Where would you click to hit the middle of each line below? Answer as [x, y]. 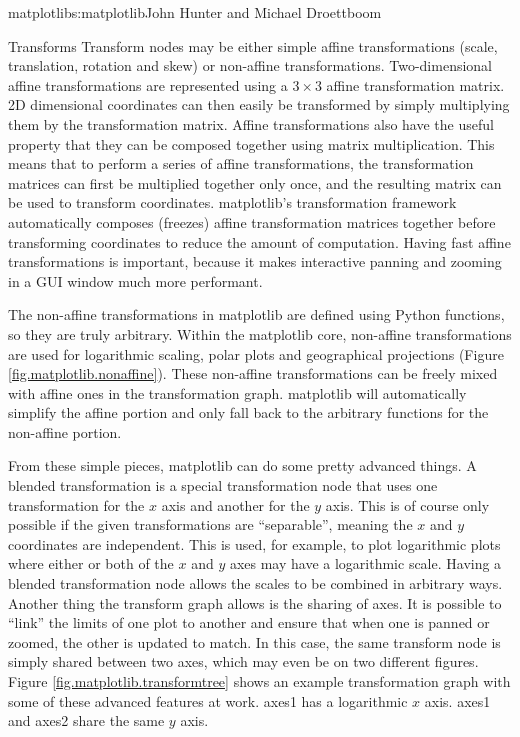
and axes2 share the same [86, 720]
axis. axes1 [457, 700]
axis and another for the [235, 504]
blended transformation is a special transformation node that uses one [223, 485]
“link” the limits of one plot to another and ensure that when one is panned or [249, 622]
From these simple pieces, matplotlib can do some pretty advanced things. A [242, 465]
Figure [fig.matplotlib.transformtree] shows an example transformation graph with [259, 681]
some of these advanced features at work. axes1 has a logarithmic [208, 700]
